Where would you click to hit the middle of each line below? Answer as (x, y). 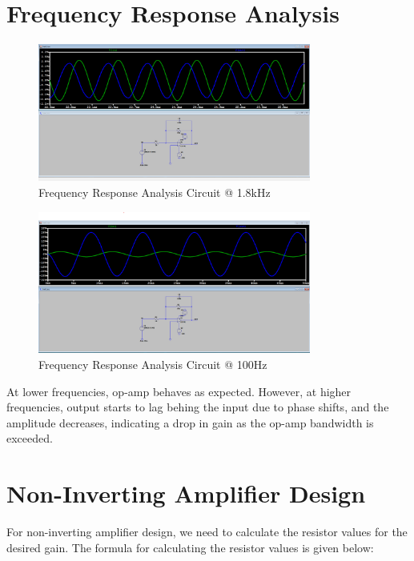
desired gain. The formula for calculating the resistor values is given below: (190, 547)
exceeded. (30, 438)
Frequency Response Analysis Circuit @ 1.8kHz (155, 192)
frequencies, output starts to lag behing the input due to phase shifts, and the (198, 407)
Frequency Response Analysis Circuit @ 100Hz (153, 365)
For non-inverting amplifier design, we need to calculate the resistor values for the (207, 532)
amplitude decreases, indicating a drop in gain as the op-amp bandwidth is (190, 422)
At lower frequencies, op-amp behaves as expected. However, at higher (179, 391)
